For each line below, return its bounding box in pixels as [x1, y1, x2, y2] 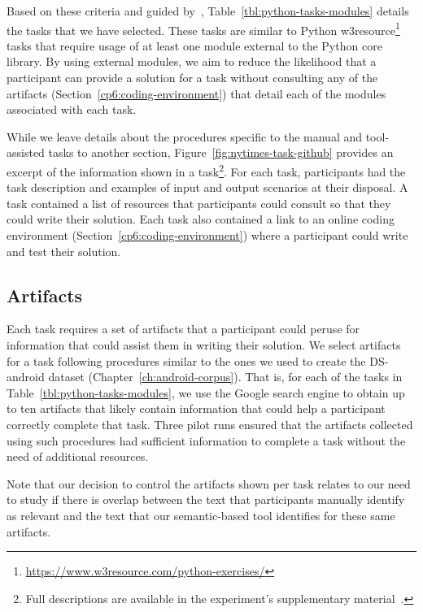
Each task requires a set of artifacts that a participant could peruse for [7, 320, 360, 337]
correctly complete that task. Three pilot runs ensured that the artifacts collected [7, 415, 413, 432]
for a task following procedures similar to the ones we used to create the [7, 352, 366, 369]
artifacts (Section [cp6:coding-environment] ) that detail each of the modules [7, 85, 386, 102]
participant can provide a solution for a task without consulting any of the [7, 69, 378, 86]
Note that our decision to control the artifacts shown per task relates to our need [7, 475, 411, 492]
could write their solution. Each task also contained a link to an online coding [7, 211, 395, 228]
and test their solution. [7, 242, 121, 259]
